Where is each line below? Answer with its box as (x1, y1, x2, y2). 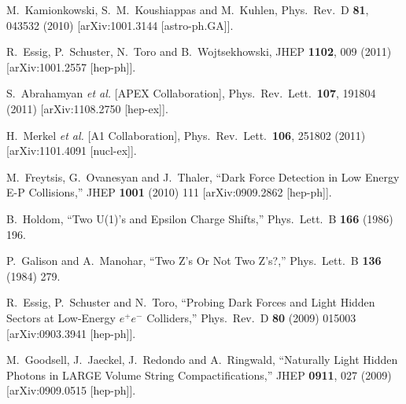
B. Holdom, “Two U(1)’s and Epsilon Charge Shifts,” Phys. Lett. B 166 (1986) (6, 210, 393, 226)
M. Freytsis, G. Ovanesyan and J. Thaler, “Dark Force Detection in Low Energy (6, 168, 400, 185)
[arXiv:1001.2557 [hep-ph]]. (6, 58, 136, 75)
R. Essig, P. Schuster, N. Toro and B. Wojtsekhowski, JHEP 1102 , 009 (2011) (6, 43, 392, 60)
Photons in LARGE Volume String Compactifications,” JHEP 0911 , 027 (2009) (6, 366, 392, 383)
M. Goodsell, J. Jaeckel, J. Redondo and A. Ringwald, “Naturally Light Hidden (6, 351, 398, 368)
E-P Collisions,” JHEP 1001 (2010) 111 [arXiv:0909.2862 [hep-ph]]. (6, 184, 332, 200)
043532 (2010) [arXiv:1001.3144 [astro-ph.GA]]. (6, 17, 234, 33)
